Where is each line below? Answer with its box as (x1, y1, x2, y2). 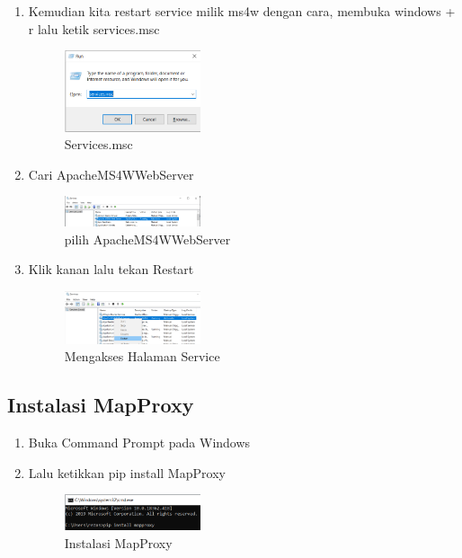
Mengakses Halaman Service (64, 347, 220, 366)
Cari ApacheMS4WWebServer (28, 164, 194, 183)
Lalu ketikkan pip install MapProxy (28, 463, 226, 482)
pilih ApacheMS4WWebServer (64, 229, 231, 248)
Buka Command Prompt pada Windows (28, 432, 251, 451)
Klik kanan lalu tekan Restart (28, 260, 194, 279)
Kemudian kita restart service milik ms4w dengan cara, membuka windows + (28, 2, 456, 20)
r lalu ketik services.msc (28, 19, 160, 38)
